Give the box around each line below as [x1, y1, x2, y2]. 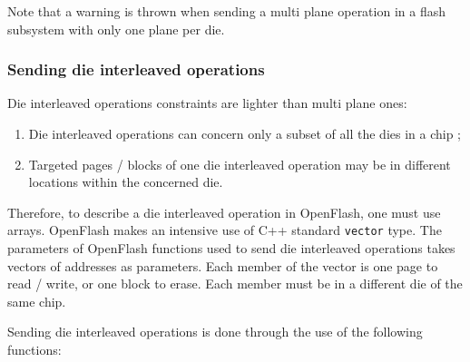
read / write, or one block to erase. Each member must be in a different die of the [7, 274, 463, 293]
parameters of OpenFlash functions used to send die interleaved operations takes [7, 239, 455, 258]
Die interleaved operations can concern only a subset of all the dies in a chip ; [28, 124, 462, 142]
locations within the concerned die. [28, 172, 223, 191]
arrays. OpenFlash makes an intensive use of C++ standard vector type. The [7, 220, 442, 240]
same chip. [7, 291, 66, 310]
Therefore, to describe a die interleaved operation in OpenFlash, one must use [7, 202, 441, 221]
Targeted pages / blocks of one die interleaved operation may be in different [28, 154, 451, 173]
